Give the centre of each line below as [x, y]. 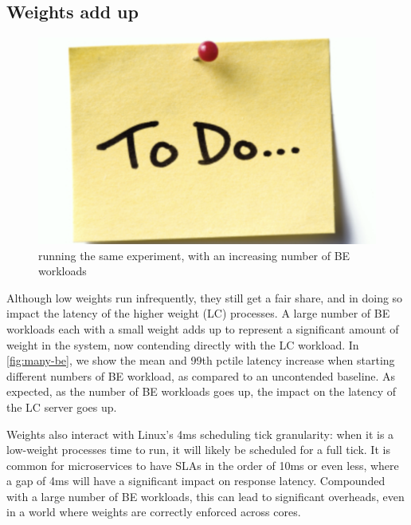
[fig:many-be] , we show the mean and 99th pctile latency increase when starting [201, 360]
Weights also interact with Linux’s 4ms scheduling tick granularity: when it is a [200, 434]
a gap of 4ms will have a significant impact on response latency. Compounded [196, 481]
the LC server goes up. [62, 407]
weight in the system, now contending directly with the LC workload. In [183, 344]
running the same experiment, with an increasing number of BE [194, 255]
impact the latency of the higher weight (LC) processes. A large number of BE [198, 313]
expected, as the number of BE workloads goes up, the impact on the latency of [202, 391]
